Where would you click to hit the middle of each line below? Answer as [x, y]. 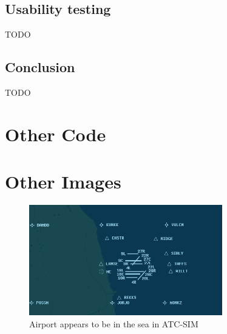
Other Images [63, 182]
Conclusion [40, 67]
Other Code [56, 134]
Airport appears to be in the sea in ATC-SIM [114, 323]
